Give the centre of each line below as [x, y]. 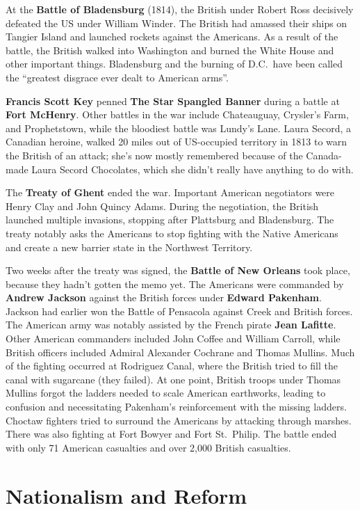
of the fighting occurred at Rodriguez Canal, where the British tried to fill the [172, 366]
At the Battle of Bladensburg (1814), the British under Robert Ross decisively [180, 9]
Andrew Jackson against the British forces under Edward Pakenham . [164, 297]
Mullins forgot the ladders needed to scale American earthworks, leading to [166, 393]
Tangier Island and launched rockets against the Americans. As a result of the [172, 37]
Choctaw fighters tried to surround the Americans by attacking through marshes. [179, 420]
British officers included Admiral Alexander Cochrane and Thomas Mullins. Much [180, 352]
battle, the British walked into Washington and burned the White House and [170, 50]
